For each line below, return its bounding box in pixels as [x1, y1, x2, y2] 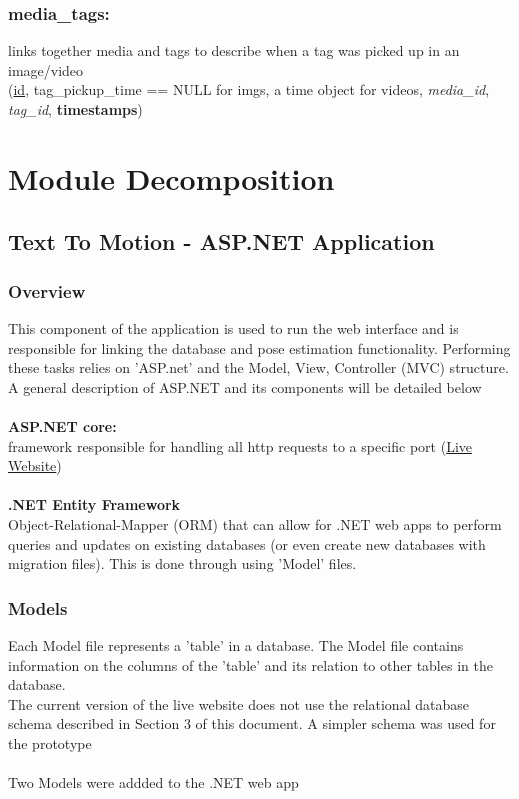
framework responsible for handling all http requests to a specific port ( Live [8, 435, 473, 456]
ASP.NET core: [8, 415, 117, 436]
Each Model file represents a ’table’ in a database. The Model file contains [8, 634, 464, 655]
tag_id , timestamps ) [8, 99, 143, 119]
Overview [8, 278, 86, 303]
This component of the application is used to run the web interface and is [8, 317, 459, 338]
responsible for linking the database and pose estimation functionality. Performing [8, 337, 511, 358]
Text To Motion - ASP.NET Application [8, 226, 435, 257]
